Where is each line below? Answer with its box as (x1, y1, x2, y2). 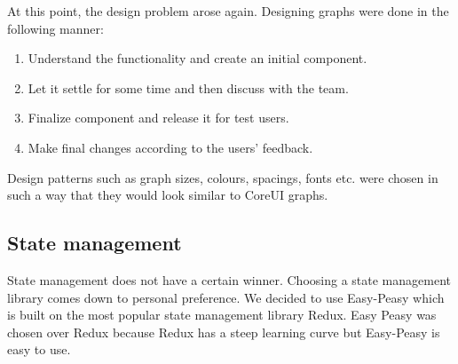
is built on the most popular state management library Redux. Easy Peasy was (7, 305, 437, 324)
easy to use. (7, 340, 71, 359)
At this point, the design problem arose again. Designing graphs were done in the (7, 2, 449, 20)
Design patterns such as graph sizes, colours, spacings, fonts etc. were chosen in (7, 168, 438, 186)
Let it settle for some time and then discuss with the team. (28, 78, 349, 97)
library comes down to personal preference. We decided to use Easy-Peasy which (7, 288, 445, 306)
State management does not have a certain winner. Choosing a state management (7, 270, 451, 289)
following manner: (7, 19, 104, 37)
